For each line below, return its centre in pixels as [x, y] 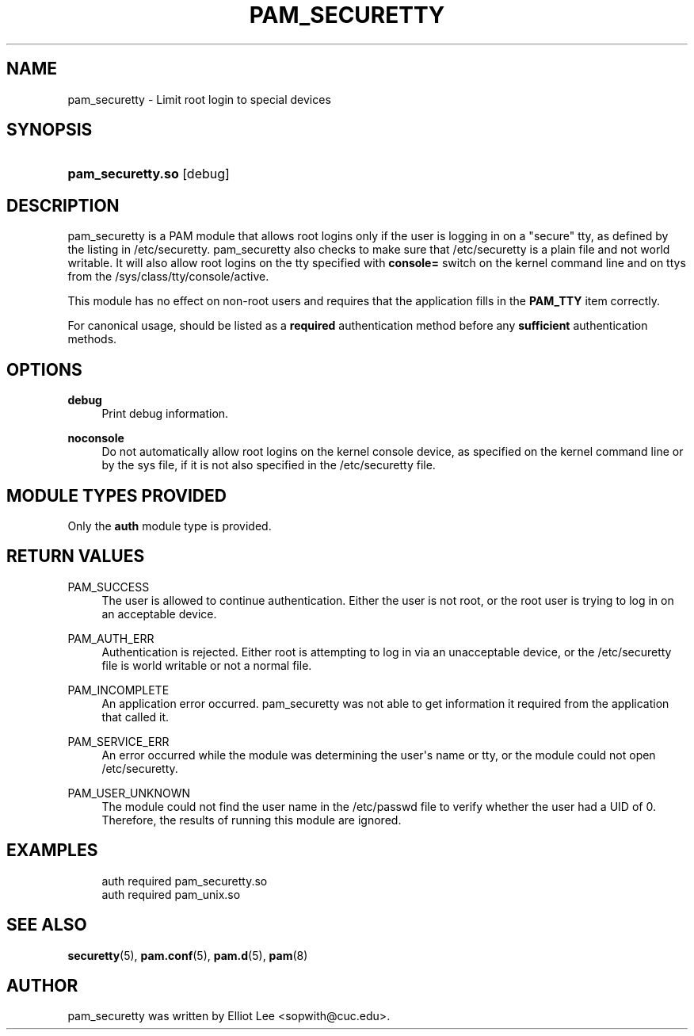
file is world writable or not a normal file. [207, 665]
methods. [92, 339]
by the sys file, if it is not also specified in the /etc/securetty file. [269, 465]
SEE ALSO [47, 925]
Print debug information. [165, 414]
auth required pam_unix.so [171, 894]
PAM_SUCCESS [109, 587]
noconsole [96, 438]
